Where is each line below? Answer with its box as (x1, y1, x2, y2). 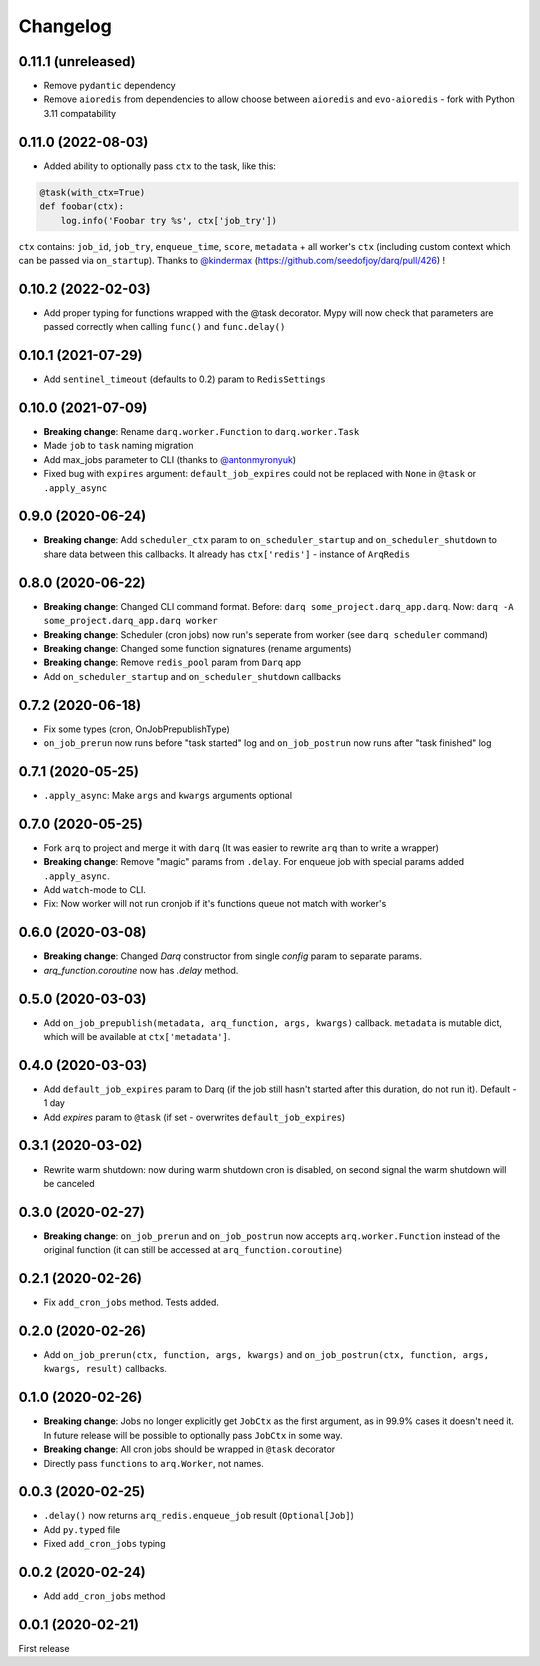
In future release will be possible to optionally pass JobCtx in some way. (43, 1429, 343, 1441)
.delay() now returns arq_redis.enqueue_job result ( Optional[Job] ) (43, 1510, 355, 1522)
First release (18, 1643, 70, 1655)
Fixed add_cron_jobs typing (43, 1538, 166, 1550)
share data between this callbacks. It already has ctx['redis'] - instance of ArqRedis (43, 548, 410, 560)
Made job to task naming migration (43, 440, 194, 452)
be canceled (43, 1177, 95, 1189)
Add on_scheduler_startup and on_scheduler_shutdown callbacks (43, 670, 342, 682)
